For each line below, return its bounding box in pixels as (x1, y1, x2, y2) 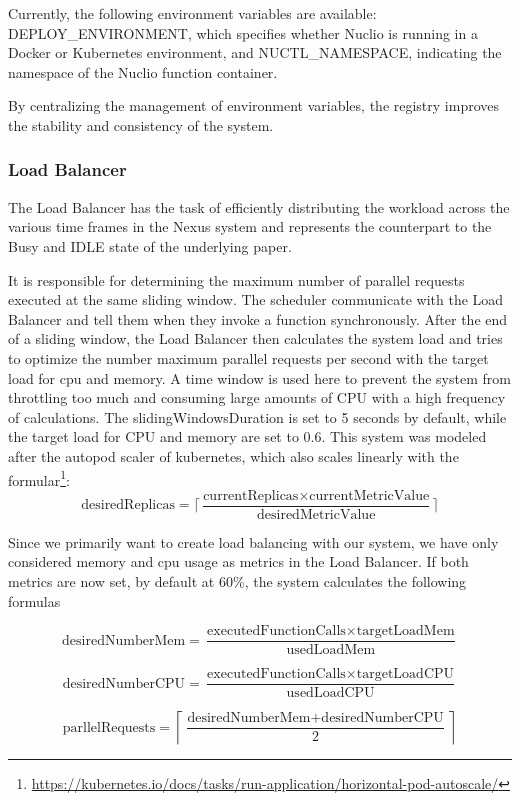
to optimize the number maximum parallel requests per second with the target (8, 347, 489, 368)
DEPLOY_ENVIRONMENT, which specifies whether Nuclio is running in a (8, 22, 478, 43)
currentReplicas (203, 488, 299, 503)
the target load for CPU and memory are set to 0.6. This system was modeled (8, 426, 487, 447)
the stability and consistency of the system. (8, 114, 274, 135)
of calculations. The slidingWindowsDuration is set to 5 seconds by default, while (8, 406, 507, 427)
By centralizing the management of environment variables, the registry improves (8, 95, 500, 116)
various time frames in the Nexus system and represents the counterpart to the (8, 216, 492, 237)
